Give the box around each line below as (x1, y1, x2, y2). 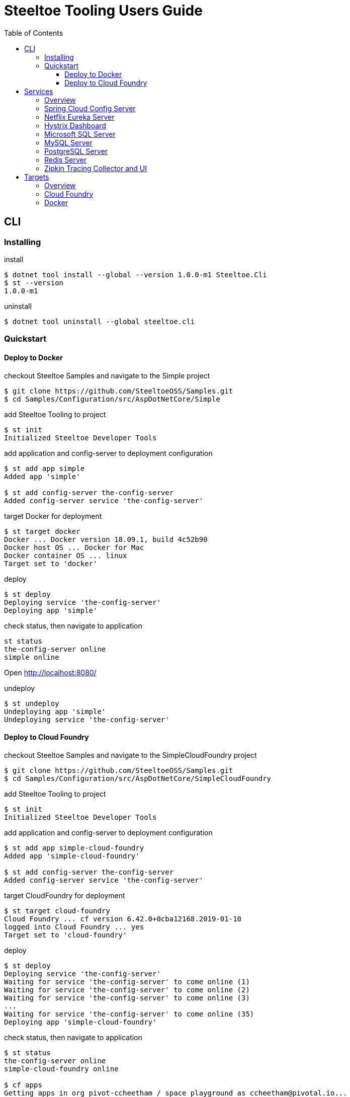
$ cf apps (4, 1080, 42, 1089)
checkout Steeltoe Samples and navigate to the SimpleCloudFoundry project (4, 750, 257, 759)
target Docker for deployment (4, 511, 102, 520)
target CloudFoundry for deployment (4, 891, 125, 900)
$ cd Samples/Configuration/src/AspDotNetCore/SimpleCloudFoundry (4, 774, 272, 782)
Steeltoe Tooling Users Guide (4, 2, 203, 19)
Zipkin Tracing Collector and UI (44, 164, 147, 173)
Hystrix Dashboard (44, 121, 106, 130)
